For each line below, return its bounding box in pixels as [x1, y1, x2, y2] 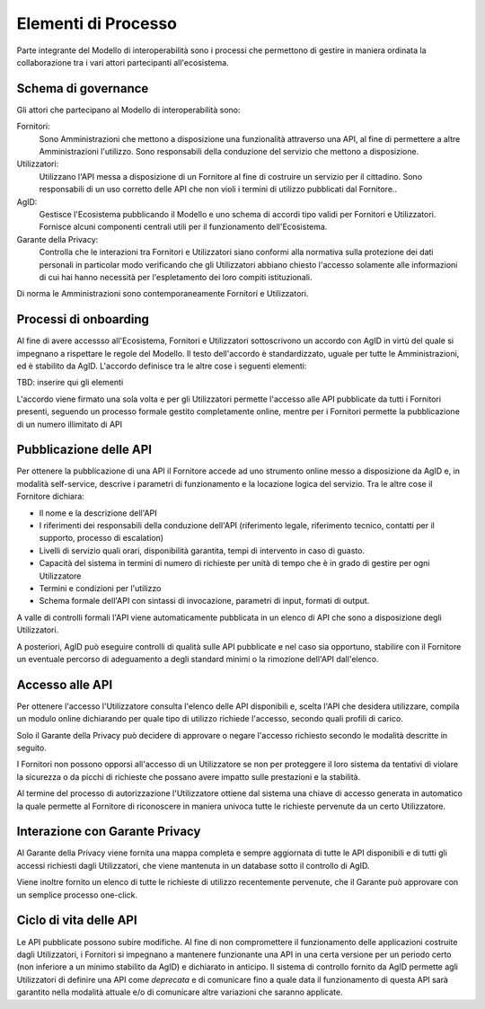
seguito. [16, 742, 47, 754]
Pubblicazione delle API [16, 442, 153, 457]
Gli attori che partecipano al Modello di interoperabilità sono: [16, 104, 242, 115]
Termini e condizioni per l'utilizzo [39, 582, 162, 593]
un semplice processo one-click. [16, 890, 138, 900]
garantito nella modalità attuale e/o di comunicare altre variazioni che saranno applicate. [16, 987, 343, 997]
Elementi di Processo [16, 13, 178, 33]
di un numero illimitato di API [16, 419, 123, 429]
